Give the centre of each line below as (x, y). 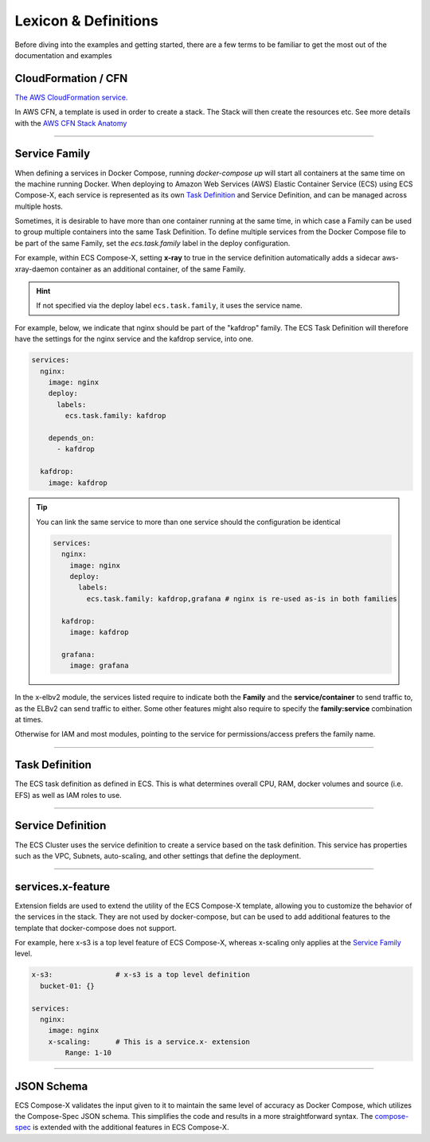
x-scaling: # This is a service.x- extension (149, 1042)
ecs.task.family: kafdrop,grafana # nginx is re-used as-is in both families (242, 598)
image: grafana (99, 666)
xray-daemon (37, 269)
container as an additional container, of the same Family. (153, 269)
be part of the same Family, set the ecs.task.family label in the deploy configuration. (152, 243)
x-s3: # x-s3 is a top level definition (141, 975)
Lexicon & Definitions (86, 21)
